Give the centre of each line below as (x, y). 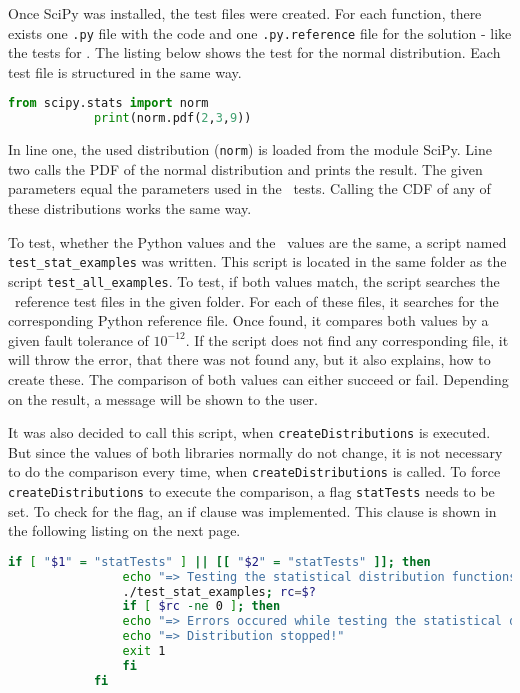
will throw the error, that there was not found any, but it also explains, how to (249, 359)
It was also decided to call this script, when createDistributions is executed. (249, 432)
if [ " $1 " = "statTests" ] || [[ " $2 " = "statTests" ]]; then (219, 561)
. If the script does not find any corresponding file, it (347, 339)
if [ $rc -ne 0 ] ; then (201, 606)
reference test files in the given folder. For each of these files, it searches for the (256, 300)
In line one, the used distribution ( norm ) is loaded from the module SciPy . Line (250, 149)
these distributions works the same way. (130, 208)
